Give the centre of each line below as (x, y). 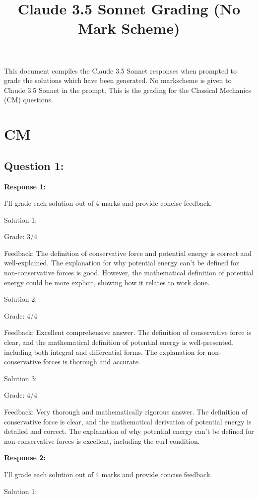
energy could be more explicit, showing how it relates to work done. (107, 282)
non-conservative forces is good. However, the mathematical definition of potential (129, 273)
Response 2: (25, 457)
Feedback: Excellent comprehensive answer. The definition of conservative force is (128, 332)
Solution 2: (21, 299)
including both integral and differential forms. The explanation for (105, 352)
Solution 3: (21, 378)
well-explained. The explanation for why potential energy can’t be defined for (122, 263)
